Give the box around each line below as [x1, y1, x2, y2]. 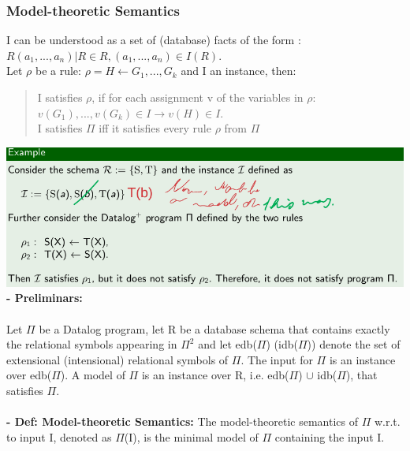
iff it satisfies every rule [99, 120, 211, 136]
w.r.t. [374, 413, 401, 430]
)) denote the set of [307, 336, 401, 352]
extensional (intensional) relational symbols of [6, 351, 229, 367]
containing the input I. [274, 428, 385, 445]
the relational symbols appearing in [6, 336, 177, 352]
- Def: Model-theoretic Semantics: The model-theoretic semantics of [6, 413, 358, 430]
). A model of [60, 367, 125, 383]
